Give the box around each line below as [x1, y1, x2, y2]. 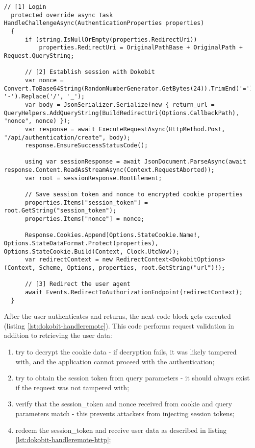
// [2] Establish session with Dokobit [25, 69, 155, 76]
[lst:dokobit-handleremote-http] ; [15, 434, 111, 445]
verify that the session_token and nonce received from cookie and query [15, 399, 232, 409]
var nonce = [25, 76, 64, 84]
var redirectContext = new [25, 256, 113, 263]
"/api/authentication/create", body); [4, 134, 130, 141]
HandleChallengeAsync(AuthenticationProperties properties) [4, 20, 204, 27]
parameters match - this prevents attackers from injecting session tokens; [15, 408, 234, 419]
